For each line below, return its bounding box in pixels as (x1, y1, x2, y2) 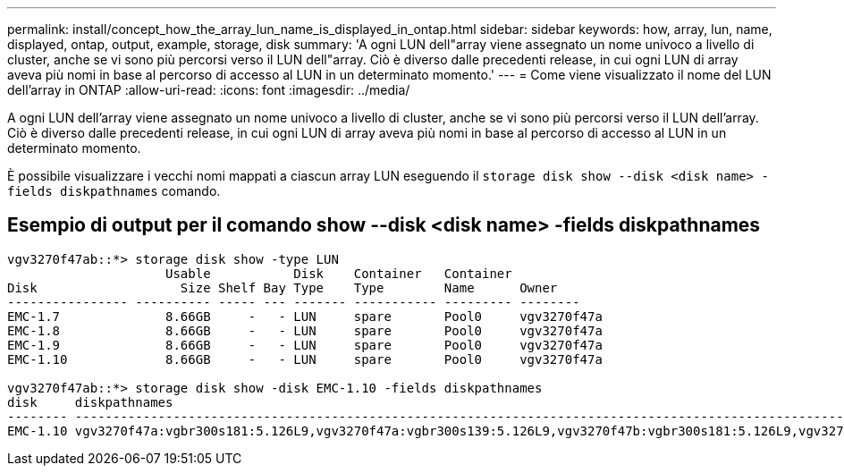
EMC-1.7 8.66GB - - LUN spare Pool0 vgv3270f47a (7, 308, 603, 324)
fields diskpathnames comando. (7, 183, 221, 198)
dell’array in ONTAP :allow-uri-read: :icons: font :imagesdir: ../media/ (7, 82, 410, 97)
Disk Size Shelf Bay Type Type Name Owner (7, 280, 558, 295)
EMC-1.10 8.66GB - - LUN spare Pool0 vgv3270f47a (7, 351, 603, 367)
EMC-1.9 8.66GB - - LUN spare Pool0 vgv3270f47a (7, 337, 603, 352)
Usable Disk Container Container (165, 266, 512, 281)
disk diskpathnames (7, 394, 173, 410)
